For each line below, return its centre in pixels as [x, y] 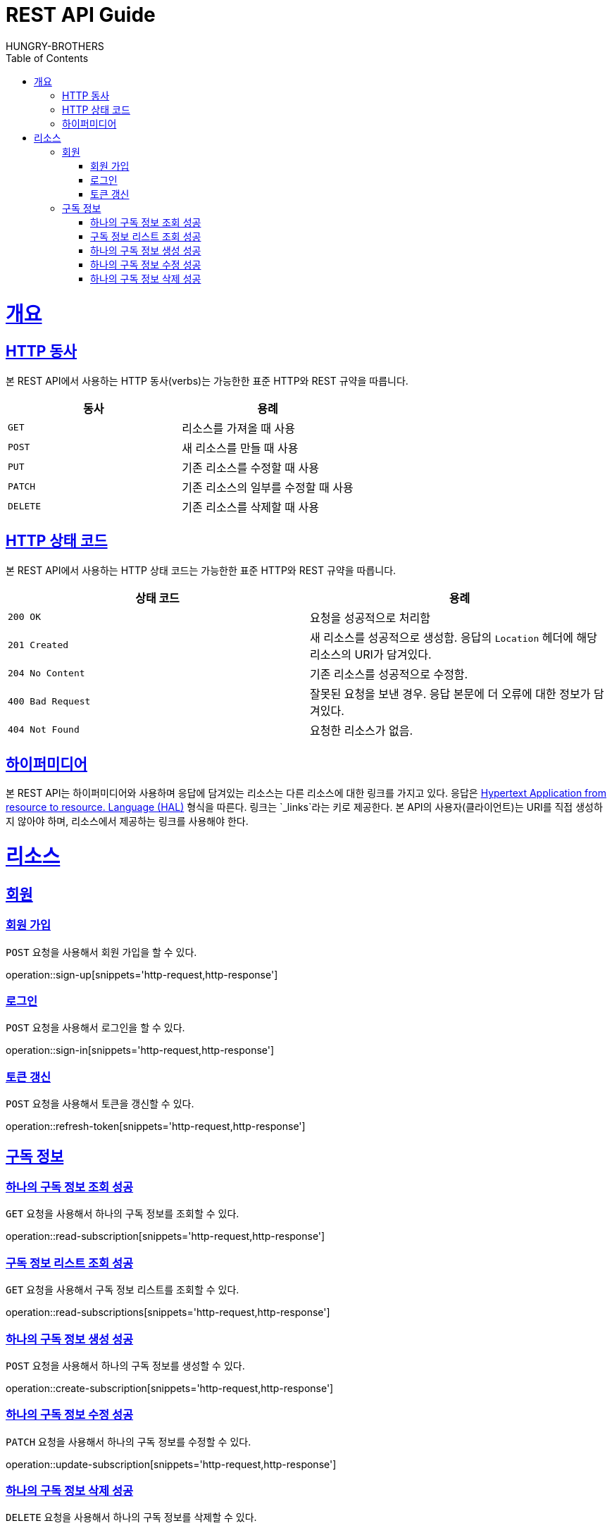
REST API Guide [81, 15]
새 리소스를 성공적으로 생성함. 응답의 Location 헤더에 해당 [454, 637]
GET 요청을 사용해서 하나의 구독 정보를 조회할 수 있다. [123, 1214]
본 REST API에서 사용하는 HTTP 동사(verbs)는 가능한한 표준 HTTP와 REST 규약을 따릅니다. [207, 380]
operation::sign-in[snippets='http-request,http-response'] [140, 1050]
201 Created [38, 645]
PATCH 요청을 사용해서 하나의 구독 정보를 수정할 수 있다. [129, 1441]
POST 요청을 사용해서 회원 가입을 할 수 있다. [101, 952]
